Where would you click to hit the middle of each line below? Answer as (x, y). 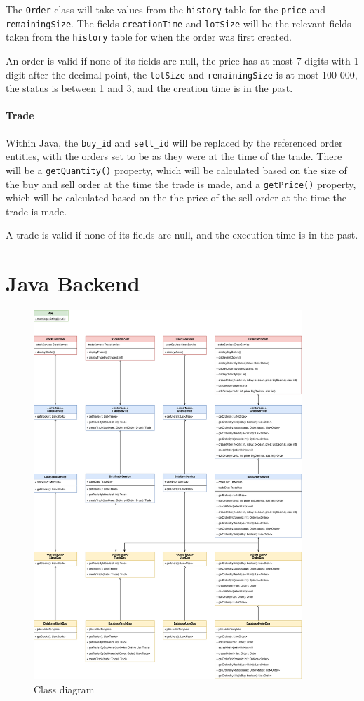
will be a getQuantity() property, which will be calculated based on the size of (176, 169)
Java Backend (73, 283)
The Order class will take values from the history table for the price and (166, 9)
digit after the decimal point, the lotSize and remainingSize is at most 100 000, (182, 74)
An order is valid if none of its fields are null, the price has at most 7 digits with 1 (182, 60)
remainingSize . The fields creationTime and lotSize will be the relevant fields (178, 23)
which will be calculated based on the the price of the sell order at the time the (176, 198)
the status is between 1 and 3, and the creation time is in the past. (149, 88)
